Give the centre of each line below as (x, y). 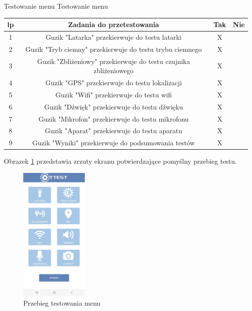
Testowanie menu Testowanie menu (56, 6)
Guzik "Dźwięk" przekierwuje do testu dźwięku (114, 106)
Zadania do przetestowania (114, 24)
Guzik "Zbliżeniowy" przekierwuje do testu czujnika (114, 61)
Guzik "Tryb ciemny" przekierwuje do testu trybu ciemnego (114, 49)
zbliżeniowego (114, 70)
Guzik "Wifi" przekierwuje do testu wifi (114, 94)
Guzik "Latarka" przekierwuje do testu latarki (114, 37)
